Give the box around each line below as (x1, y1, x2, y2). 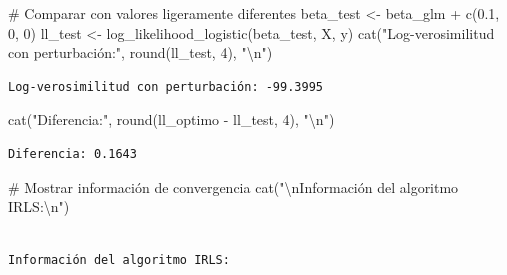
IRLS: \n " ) (8, 196, 70, 217)
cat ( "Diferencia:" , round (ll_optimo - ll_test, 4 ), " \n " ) (8, 109, 335, 130)
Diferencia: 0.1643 (8, 146, 137, 161)
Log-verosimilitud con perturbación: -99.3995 (8, 79, 323, 94)
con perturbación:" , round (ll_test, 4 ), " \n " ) (8, 42, 273, 63)
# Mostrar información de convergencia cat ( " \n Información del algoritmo (8, 176, 459, 197)
